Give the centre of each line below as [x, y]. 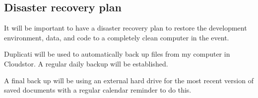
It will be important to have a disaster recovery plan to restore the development [126, 28]
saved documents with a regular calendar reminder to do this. [98, 90]
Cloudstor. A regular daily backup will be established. [86, 63]
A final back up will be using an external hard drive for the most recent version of [129, 80]
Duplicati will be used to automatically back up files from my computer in [117, 54]
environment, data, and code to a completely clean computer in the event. [117, 37]
